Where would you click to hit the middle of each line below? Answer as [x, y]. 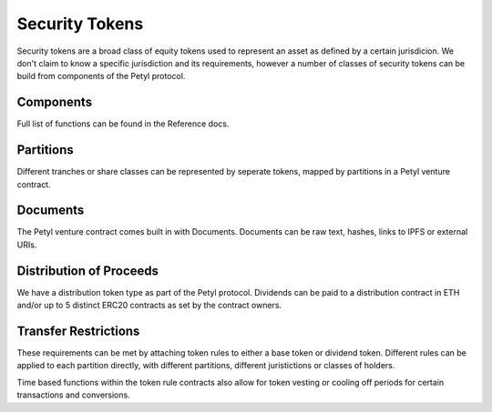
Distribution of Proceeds [88, 271]
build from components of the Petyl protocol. [101, 76]
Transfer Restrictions [78, 331]
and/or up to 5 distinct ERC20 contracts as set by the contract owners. [149, 306]
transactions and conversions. [74, 395]
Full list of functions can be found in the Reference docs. [123, 124]
